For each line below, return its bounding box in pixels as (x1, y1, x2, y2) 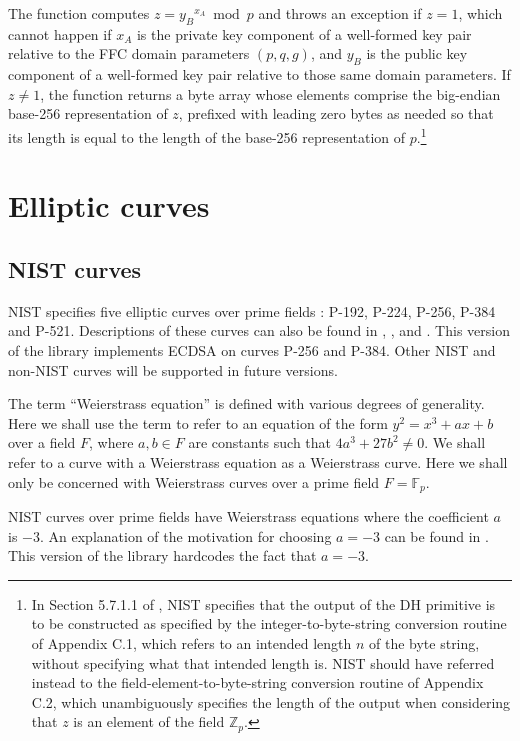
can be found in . (384, 525, 489, 546)
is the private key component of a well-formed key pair (136, 23, 472, 44)
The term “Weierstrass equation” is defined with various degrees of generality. (8, 393, 485, 414)
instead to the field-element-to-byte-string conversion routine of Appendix (31, 672, 484, 693)
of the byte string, (369, 632, 480, 653)
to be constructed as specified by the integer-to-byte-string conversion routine (31, 613, 507, 634)
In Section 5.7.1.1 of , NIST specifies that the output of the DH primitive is (31, 593, 496, 614)
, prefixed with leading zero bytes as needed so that (178, 103, 494, 124)
